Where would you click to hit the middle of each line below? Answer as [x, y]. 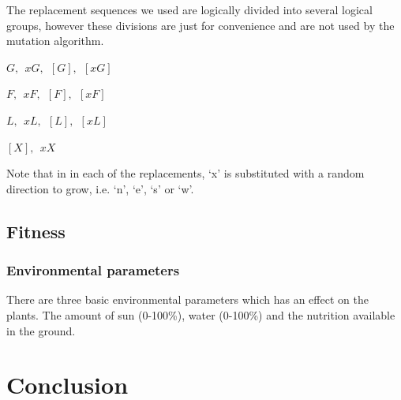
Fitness [36, 231]
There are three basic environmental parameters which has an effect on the [187, 299]
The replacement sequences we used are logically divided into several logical [189, 9]
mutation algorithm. [55, 41]
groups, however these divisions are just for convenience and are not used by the [200, 25]
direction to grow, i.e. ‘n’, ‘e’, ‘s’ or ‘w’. [100, 188]
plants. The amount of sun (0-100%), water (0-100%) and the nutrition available [201, 314]
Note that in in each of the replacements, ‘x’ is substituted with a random [186, 173]
